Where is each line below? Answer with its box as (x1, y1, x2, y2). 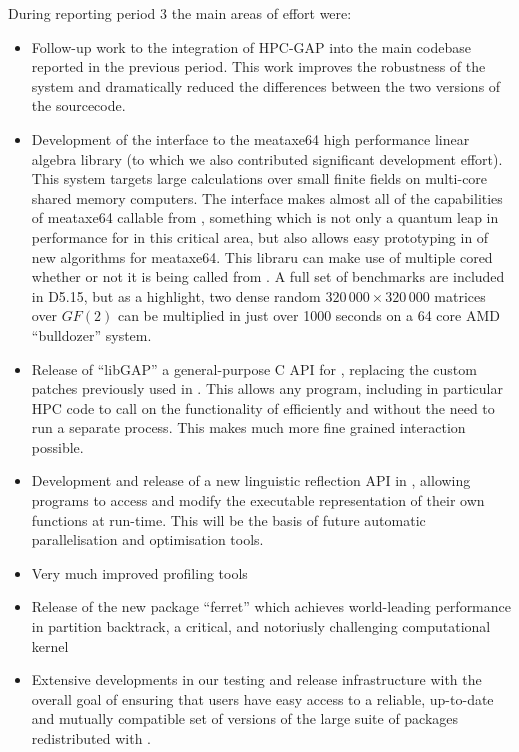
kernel (31, 635, 69, 656)
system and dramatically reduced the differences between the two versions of (31, 75, 501, 96)
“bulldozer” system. (31, 324, 152, 345)
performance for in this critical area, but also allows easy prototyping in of (31, 226, 489, 247)
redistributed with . (31, 728, 151, 748)
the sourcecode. (31, 95, 126, 116)
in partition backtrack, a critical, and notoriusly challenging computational (31, 616, 491, 637)
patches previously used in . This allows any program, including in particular (31, 378, 503, 399)
